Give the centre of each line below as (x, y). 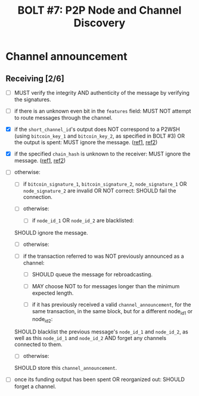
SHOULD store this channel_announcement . (66, 368)
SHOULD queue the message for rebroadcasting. (92, 274)
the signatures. (32, 99)
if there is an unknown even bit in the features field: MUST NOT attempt (102, 111)
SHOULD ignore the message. (51, 232)
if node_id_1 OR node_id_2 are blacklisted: (83, 220)
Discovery (99, 23)
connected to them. (38, 344)
